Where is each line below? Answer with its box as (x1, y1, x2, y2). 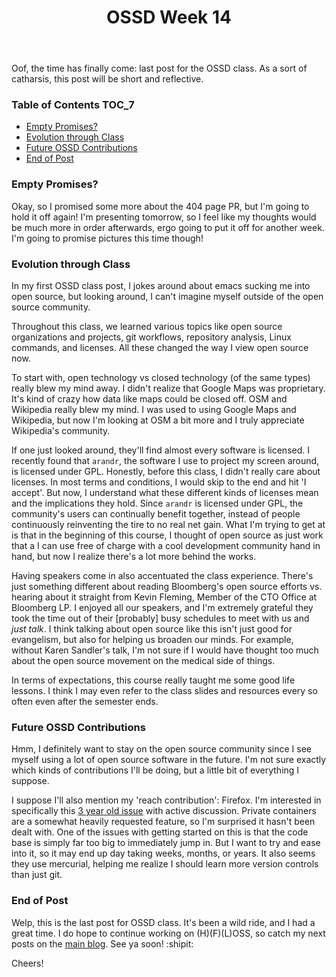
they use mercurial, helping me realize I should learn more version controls (11, 858, 319, 870)
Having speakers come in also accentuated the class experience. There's (11, 570, 314, 582)
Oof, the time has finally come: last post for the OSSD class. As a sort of (11, 62, 308, 75)
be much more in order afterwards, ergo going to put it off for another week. (11, 221, 325, 233)
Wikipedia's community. (11, 425, 111, 437)
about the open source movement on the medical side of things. (11, 655, 276, 667)
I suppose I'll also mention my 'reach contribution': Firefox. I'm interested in (11, 794, 322, 806)
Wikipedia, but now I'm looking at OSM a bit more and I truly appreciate (11, 414, 305, 426)
